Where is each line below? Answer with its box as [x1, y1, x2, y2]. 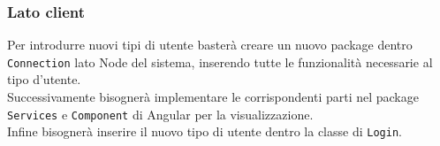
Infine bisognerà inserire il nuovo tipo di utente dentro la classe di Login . [7, 122, 402, 141]
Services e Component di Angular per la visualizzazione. [7, 104, 314, 123]
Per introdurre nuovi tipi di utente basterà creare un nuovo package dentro [7, 35, 413, 54]
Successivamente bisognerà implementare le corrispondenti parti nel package [7, 88, 419, 106]
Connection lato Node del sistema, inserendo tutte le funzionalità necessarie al [7, 52, 433, 71]
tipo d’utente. [7, 70, 81, 88]
